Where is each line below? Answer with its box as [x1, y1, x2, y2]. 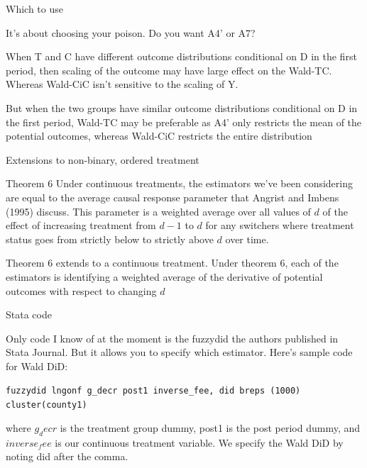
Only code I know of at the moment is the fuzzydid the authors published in [6, 330, 339, 345]
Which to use [6, 1, 63, 16]
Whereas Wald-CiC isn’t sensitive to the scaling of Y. [6, 77, 239, 91]
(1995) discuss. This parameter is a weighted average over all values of [6, 204, 311, 218]
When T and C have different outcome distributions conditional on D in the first [6, 49, 357, 64]
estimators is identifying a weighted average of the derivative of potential [6, 269, 323, 284]
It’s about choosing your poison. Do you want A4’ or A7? [6, 25, 256, 40]
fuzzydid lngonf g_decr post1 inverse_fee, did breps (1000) [6, 386, 301, 396]
